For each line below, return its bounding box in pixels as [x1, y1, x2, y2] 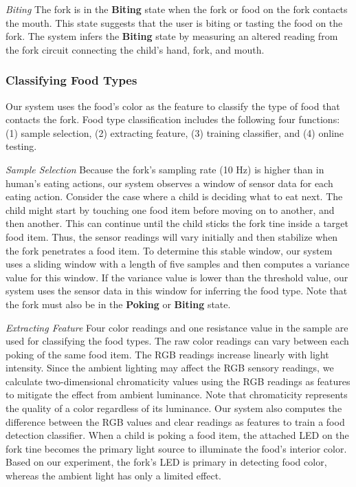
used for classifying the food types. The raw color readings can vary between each [5, 334, 349, 348]
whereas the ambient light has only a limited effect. [5, 468, 221, 483]
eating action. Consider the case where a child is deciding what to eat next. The [5, 189, 343, 204]
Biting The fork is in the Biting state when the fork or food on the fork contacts [5, 2, 348, 16]
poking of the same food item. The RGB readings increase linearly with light [5, 347, 329, 361]
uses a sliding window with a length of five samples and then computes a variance [5, 257, 350, 271]
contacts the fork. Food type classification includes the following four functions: [5, 112, 340, 127]
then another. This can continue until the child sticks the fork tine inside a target [5, 216, 348, 230]
